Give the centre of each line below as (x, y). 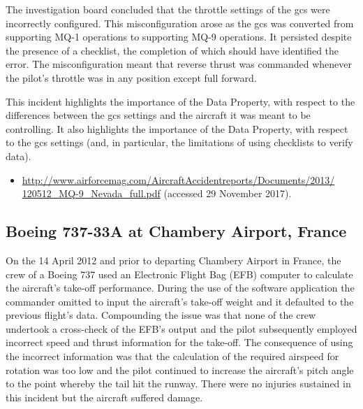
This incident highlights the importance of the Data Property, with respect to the (180, 101)
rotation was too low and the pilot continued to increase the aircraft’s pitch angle (180, 369)
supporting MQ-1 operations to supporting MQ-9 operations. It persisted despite (179, 37)
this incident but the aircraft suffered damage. (104, 397)
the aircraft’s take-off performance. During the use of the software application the (180, 288)
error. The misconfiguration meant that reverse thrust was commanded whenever (179, 64)
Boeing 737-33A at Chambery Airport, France (176, 231)
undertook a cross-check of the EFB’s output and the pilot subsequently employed (181, 328)
